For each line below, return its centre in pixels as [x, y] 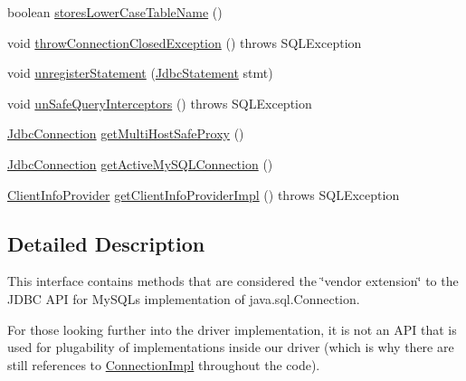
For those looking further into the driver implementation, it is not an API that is [232, 329]
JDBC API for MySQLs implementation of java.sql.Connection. [184, 298]
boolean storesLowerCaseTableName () [115, 12]
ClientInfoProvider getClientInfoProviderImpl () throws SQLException [204, 194]
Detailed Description [106, 243]
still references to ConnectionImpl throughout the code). [164, 364]
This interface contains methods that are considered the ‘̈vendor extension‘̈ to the [233, 281]
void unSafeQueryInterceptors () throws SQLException [160, 103]
